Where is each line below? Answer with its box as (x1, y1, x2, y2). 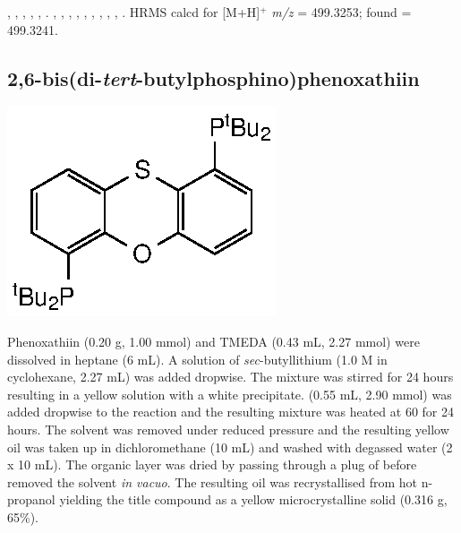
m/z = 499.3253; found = (271, 3, 412, 21)
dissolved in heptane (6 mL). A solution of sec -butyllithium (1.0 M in (7, 349, 388, 368)
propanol (7, 490, 55, 509)
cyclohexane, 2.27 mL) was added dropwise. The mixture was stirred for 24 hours (7, 367, 454, 386)
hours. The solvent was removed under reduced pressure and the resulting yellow (7, 419, 449, 438)
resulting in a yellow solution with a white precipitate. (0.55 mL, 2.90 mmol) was (7, 384, 452, 403)
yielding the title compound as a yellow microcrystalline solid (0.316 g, (59, 490, 448, 509)
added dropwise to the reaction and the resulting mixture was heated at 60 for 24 (7, 402, 454, 421)
